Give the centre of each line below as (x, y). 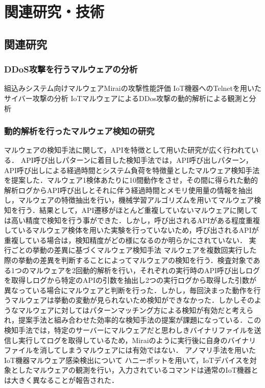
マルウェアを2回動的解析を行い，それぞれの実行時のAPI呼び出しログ (144, 270)
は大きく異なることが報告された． (61, 380)
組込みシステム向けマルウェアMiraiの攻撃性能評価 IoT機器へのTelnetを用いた (133, 88)
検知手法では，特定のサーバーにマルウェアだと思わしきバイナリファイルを (129, 330)
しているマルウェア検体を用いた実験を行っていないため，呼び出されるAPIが (131, 230)
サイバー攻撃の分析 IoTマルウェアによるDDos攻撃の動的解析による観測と (127, 98)
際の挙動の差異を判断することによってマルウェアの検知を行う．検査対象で (129, 260)
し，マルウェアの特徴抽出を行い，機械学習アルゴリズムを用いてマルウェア (129, 200)
